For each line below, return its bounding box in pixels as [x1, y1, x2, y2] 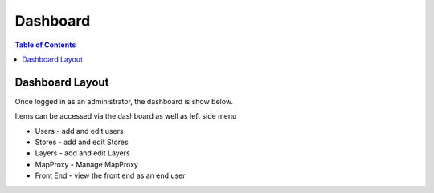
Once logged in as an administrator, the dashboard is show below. [14, 96, 233, 106]
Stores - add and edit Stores [35, 137, 129, 147]
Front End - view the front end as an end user [35, 171, 186, 180]
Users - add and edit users [35, 126, 124, 135]
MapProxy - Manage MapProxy [35, 159, 138, 169]
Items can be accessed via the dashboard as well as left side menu [14, 111, 237, 121]
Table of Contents [14, 40, 76, 50]
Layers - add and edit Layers [35, 148, 130, 158]
